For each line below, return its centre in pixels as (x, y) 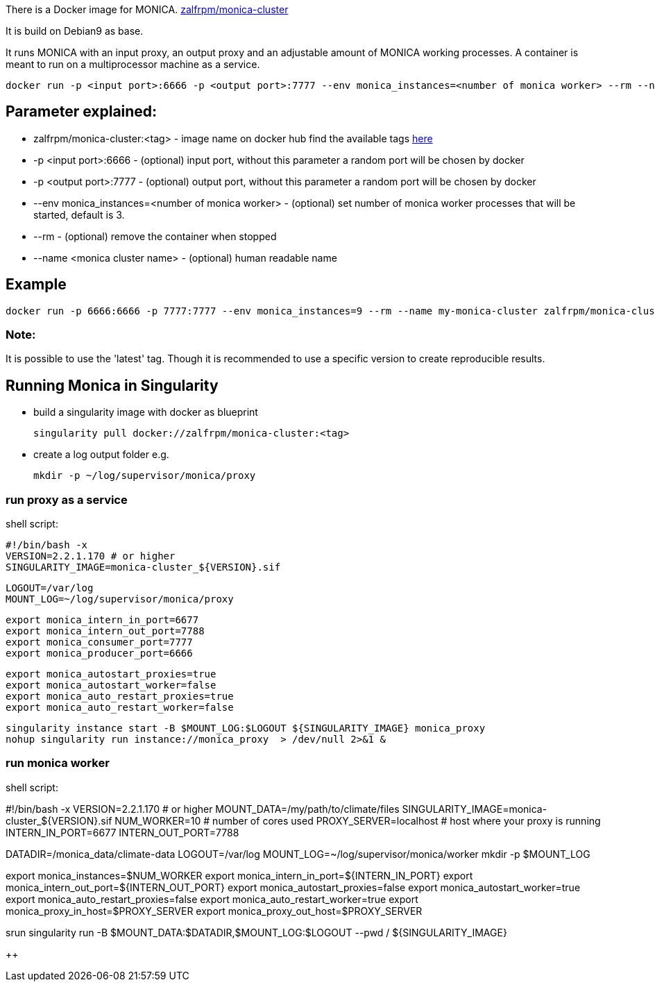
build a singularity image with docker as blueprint (146, 412)
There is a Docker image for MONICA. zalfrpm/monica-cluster (147, 9)
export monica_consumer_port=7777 (99, 642)
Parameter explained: (82, 112)
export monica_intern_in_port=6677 (102, 620)
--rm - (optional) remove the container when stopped (155, 236)
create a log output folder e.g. (101, 455)
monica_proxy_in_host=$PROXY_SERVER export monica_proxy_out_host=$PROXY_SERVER (214, 911)
